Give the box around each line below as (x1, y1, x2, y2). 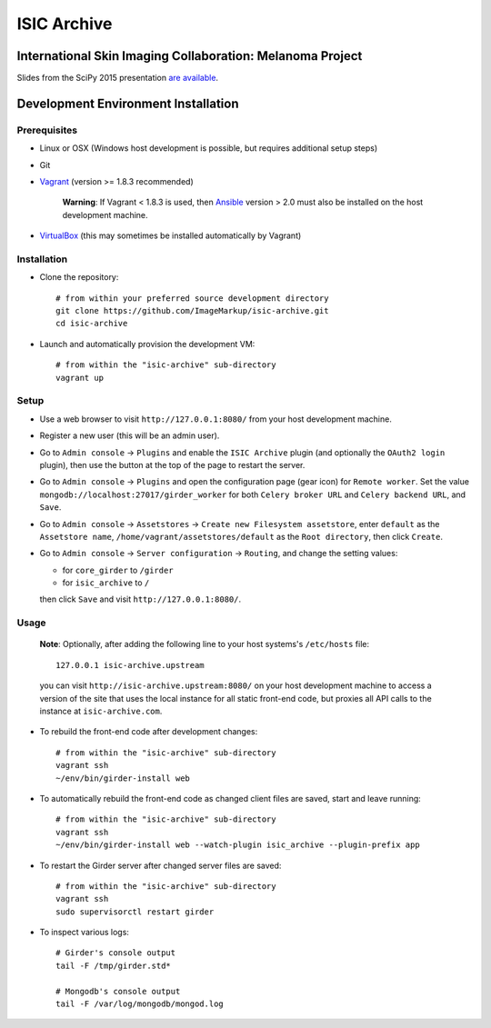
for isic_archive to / (62, 577, 150, 588)
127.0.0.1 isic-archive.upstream (55, 660, 205, 670)
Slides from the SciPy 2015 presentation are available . (16, 73, 218, 84)
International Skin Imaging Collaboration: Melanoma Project (16, 48, 363, 64)
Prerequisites (16, 124, 77, 136)
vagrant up (55, 373, 105, 383)
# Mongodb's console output (55, 986, 181, 996)
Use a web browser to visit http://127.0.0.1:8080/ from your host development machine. (39, 414, 393, 424)
